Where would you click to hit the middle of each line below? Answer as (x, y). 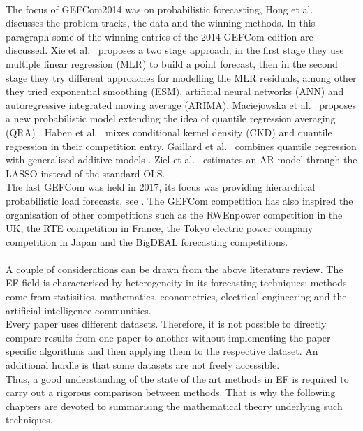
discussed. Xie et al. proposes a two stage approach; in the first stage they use (175, 50)
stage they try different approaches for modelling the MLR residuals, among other (181, 77)
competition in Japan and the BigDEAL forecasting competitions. (147, 241)
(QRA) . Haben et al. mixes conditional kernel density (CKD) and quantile (169, 132)
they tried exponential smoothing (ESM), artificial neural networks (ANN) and (175, 91)
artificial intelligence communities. (79, 310)
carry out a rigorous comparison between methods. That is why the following (171, 392)
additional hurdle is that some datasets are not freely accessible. (143, 365)
